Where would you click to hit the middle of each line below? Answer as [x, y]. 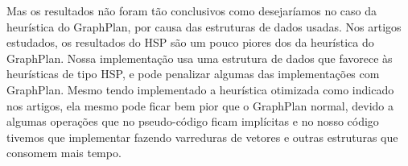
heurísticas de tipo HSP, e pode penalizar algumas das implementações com [193, 74]
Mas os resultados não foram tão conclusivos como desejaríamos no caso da [192, 10]
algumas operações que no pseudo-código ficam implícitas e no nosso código [193, 121]
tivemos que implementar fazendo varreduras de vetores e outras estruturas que [202, 137]
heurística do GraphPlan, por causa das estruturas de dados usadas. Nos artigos [204, 26]
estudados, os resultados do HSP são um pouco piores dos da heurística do [190, 42]
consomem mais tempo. [64, 153]
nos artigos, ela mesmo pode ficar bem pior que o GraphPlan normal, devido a [200, 105]
